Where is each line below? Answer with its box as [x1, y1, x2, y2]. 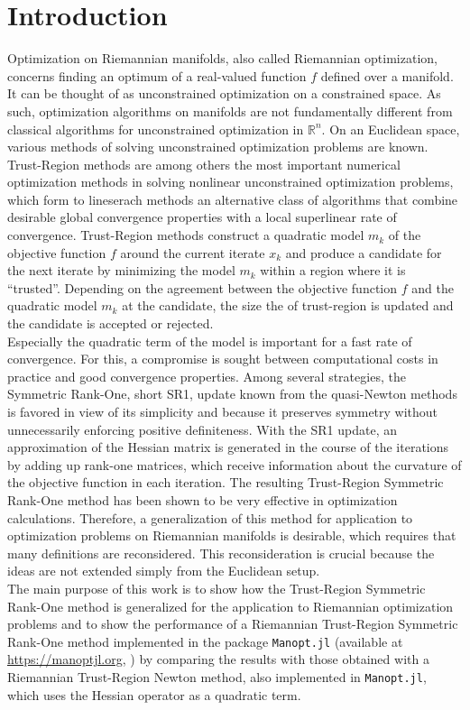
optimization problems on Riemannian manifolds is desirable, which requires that [7, 526, 456, 545]
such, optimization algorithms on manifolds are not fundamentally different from [7, 101, 453, 120]
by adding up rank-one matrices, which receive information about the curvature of [7, 455, 462, 474]
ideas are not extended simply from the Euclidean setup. [7, 561, 320, 580]
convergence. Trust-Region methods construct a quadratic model [7, 226, 364, 244]
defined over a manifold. [320, 66, 454, 85]
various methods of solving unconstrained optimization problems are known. [7, 137, 429, 156]
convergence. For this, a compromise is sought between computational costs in [7, 349, 438, 368]
